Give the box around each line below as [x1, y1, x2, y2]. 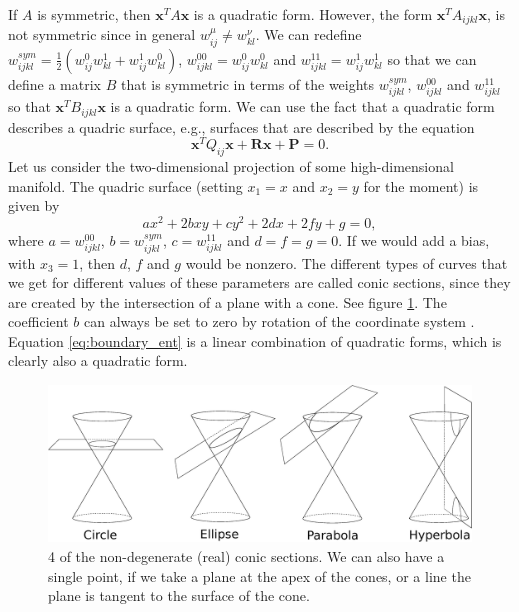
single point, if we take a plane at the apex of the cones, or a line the [48, 565, 471, 586]
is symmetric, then [37, 4, 151, 24]
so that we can [387, 48, 477, 69]
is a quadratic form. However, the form [193, 4, 433, 24]
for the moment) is [363, 175, 479, 196]
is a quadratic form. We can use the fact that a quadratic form [110, 96, 495, 117]
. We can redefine [255, 24, 362, 45]
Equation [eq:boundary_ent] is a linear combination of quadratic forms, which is [8, 330, 502, 351]
